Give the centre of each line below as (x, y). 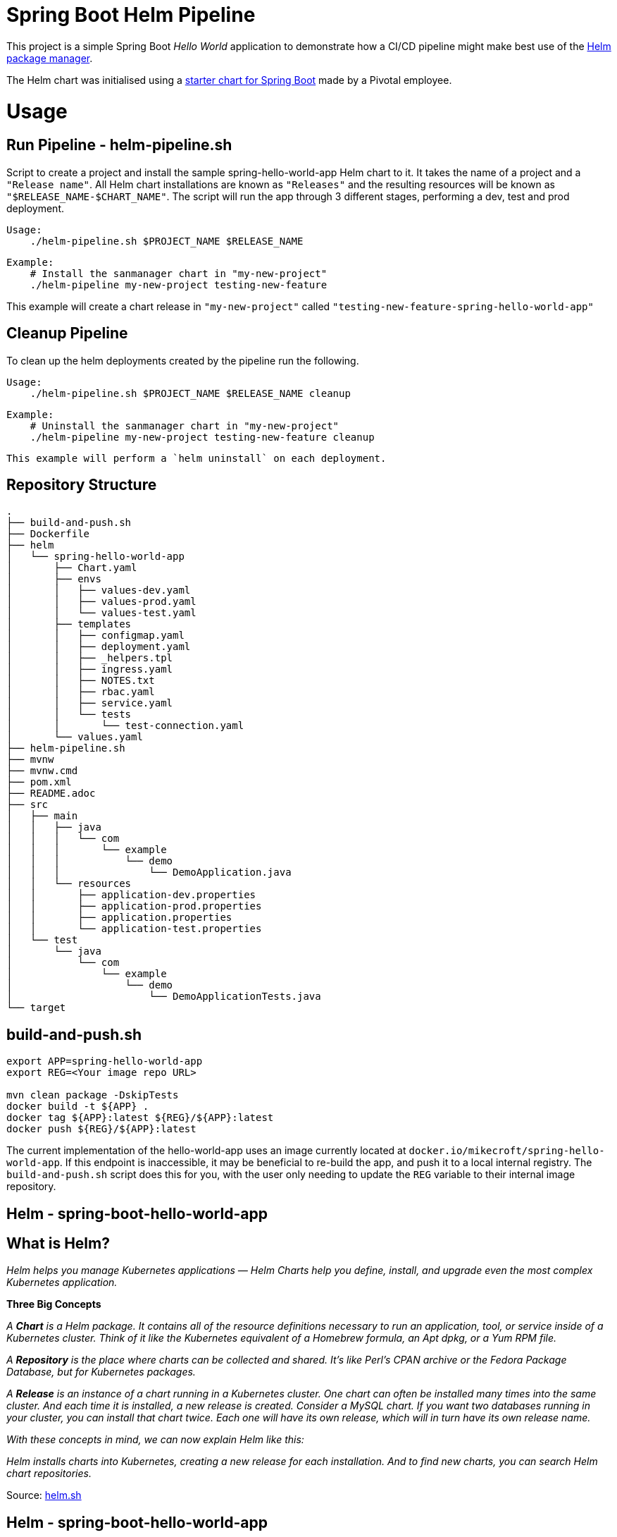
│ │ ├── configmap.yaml (95, 636)
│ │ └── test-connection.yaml (125, 726)
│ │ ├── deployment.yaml (99, 647)
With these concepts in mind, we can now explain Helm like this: (155, 1440)
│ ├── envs (54, 579)
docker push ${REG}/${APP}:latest (101, 1129)
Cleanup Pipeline (67, 333)
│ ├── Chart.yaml (72, 568)
